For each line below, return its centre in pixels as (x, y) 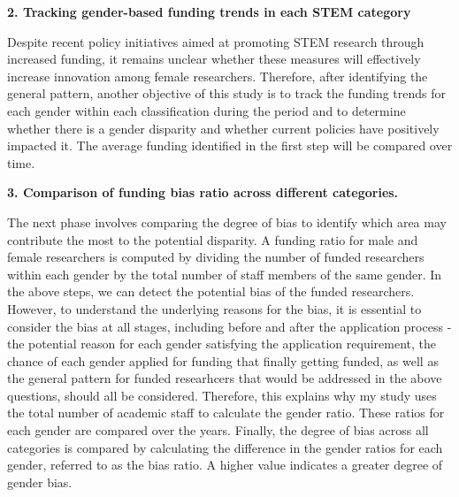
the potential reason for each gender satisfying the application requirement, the (222, 344)
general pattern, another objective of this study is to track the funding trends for (227, 93)
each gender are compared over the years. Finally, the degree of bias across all (218, 430)
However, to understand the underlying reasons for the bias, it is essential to (214, 308)
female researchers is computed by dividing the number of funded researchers (216, 257)
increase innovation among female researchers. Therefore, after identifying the (218, 76)
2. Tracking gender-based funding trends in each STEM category (209, 11)
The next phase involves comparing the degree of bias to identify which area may (227, 222)
